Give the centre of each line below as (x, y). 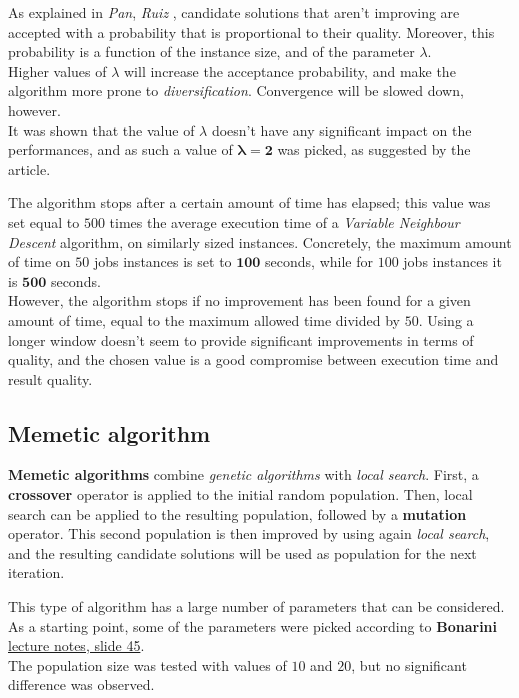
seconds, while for (319, 261)
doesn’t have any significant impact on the (341, 129)
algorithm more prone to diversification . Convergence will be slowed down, (236, 90)
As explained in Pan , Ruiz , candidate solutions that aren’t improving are (234, 12)
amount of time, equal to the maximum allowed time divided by (204, 319)
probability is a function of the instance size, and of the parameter (211, 51)
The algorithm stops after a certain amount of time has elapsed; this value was (249, 202)
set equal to (44, 221)
